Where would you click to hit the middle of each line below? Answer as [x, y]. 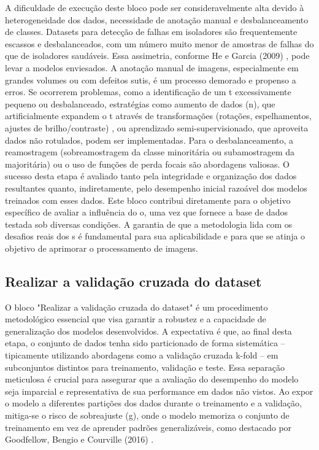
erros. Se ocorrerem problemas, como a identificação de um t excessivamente [148, 92]
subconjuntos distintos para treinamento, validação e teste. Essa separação [145, 367]
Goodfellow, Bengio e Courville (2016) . [79, 439]
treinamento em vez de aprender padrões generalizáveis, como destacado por [148, 427]
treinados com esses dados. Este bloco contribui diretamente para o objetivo [148, 200]
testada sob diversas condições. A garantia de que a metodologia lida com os [149, 224]
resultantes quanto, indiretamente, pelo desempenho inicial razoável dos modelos [156, 188]
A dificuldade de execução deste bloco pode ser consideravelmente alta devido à [155, 7]
